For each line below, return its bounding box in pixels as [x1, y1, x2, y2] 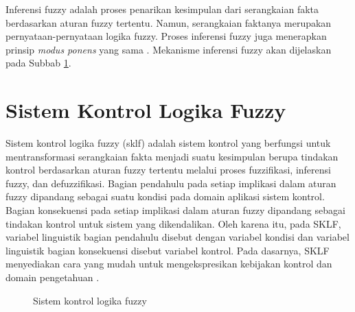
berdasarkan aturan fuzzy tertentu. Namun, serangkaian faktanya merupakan [5, 15, 332, 29]
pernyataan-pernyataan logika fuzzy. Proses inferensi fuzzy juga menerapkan [5, 29, 327, 43]
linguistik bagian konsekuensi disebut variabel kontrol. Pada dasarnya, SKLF [5, 243, 330, 257]
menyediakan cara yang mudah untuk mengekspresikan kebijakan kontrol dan [5, 256, 332, 271]
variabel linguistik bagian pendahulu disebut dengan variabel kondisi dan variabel [5, 230, 350, 244]
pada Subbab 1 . [5, 56, 71, 70]
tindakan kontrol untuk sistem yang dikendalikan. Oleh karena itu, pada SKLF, [5, 216, 341, 230]
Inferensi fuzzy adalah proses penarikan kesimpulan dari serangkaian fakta [5, 2, 319, 16]
